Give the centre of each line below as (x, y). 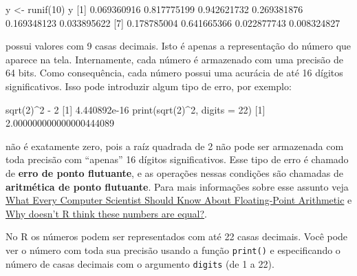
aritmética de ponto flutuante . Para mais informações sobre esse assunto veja (177, 186)
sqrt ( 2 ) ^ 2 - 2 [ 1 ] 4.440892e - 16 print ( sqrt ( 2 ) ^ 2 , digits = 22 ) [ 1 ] (136, 109)
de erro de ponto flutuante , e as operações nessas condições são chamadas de (174, 172)
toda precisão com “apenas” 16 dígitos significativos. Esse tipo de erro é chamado (177, 159)
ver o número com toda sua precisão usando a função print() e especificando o (173, 250)
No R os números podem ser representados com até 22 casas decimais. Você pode (177, 236)
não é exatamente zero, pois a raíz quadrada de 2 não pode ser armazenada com (175, 146)
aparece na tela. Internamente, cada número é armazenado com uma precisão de (174, 59)
